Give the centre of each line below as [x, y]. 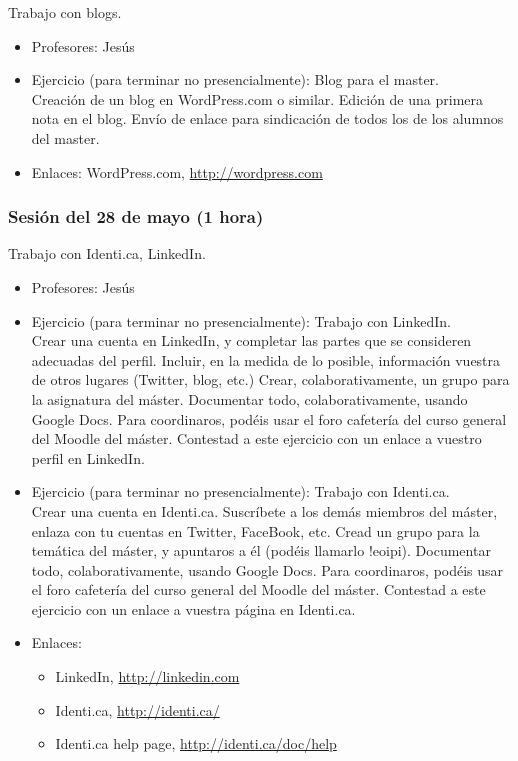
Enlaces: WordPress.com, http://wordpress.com [177, 171]
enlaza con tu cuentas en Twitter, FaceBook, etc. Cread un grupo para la [255, 530]
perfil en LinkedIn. [88, 457]
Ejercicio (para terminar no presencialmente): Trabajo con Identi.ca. [240, 491]
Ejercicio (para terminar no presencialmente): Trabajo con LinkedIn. [241, 320]
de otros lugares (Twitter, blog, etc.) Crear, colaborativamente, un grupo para [270, 379]
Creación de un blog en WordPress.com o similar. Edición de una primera [257, 98]
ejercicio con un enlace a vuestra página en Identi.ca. [193, 608]
